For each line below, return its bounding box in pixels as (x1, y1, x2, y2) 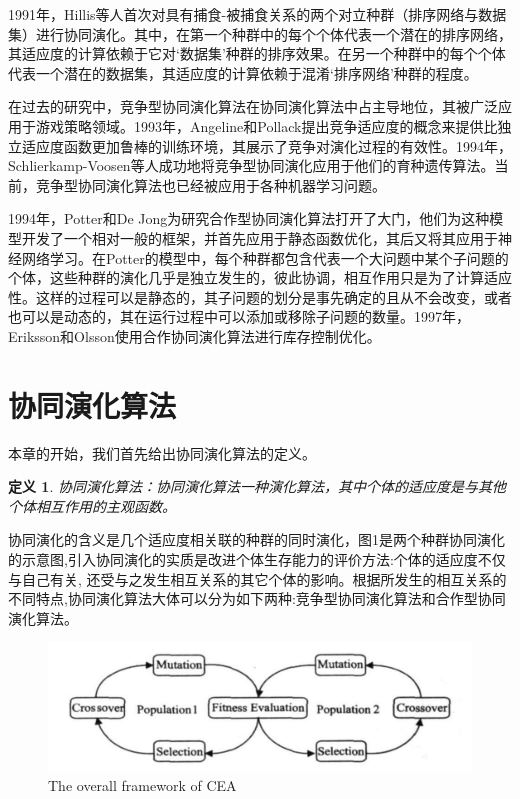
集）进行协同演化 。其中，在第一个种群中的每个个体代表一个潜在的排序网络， (8, 23, 512, 44)
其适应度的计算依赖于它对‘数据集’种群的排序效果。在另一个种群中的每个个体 (8, 43, 506, 64)
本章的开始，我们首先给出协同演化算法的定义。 (8, 442, 316, 463)
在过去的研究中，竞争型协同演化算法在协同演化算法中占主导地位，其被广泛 (8, 96, 498, 117)
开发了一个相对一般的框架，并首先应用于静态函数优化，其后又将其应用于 (21, 227, 498, 248)
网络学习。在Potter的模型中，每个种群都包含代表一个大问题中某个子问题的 (21, 247, 509, 268)
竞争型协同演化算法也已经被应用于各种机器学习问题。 (35, 174, 386, 195)
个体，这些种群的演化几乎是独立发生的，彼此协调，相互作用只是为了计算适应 (8, 267, 512, 288)
